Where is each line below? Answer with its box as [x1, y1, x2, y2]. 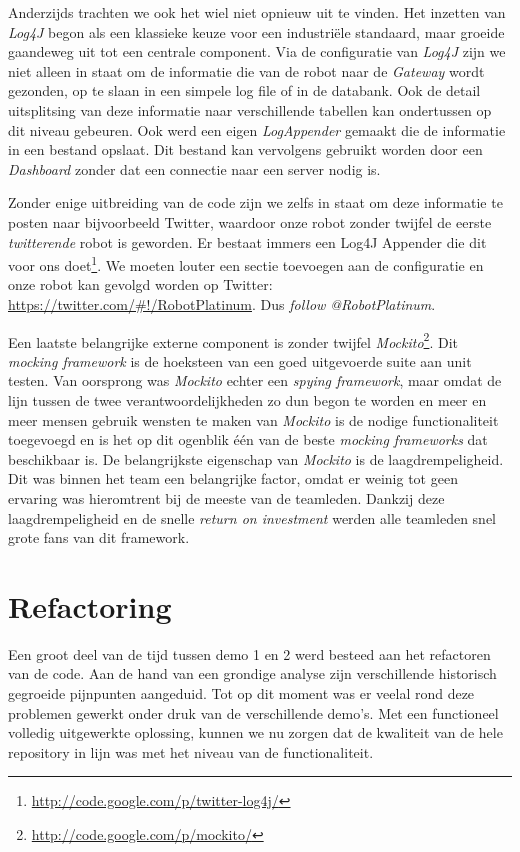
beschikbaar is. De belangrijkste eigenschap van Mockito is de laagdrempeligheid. [8, 448, 504, 469]
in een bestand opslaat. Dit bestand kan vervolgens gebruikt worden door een [8, 139, 483, 160]
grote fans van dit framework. [8, 527, 190, 548]
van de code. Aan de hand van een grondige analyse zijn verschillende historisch [8, 663, 497, 684]
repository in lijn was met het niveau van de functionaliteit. [8, 741, 374, 762]
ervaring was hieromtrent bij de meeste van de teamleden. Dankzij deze [8, 487, 445, 508]
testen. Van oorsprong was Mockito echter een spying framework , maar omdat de [8, 370, 502, 391]
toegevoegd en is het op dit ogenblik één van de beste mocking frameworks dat [8, 429, 488, 450]
